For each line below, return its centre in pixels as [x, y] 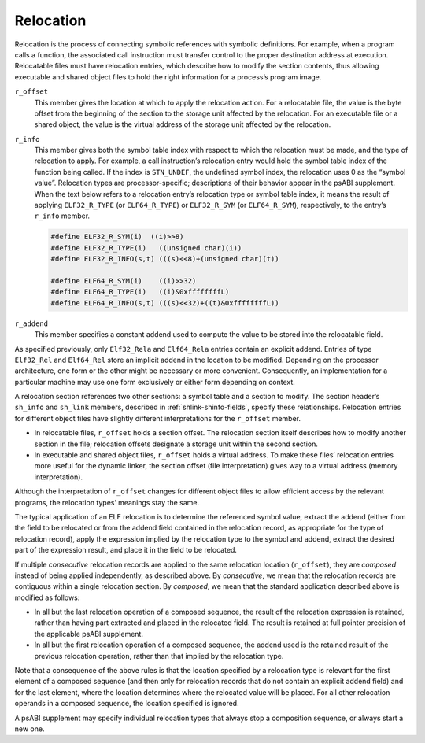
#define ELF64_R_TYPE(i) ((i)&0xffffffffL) [140, 292]
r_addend [31, 323]
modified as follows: [47, 597]
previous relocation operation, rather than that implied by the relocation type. [159, 656]
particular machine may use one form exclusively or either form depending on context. [155, 382]
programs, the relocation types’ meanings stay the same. [107, 502]
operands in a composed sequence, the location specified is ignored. [127, 704]
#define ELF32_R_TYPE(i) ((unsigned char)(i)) [146, 248]
